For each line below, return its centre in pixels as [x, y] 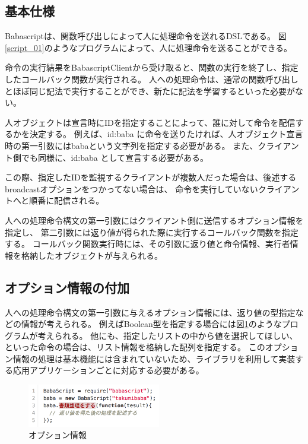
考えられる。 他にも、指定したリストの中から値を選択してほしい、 [168, 335]
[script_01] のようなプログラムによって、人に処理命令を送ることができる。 [149, 47]
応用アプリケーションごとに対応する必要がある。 [108, 370]
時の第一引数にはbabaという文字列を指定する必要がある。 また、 [131, 145]
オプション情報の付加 [67, 287]
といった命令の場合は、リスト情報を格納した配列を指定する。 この [135, 347]
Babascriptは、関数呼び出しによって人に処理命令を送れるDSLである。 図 [146, 36]
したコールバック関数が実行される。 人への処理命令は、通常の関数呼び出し [152, 79]
